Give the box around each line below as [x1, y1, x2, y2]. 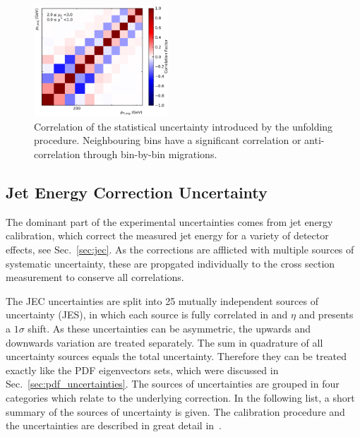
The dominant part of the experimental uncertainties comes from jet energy [6, 214, 333, 229]
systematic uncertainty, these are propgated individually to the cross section [6, 256, 335, 270]
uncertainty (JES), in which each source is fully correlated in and [6, 307, 288, 322]
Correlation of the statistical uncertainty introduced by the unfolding [34, 119, 333, 133]
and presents [299, 307, 354, 322]
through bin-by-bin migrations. [83, 147, 217, 161]
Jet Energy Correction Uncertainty [6, 181, 268, 203]
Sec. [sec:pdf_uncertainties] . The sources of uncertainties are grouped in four [6, 376, 340, 391]
